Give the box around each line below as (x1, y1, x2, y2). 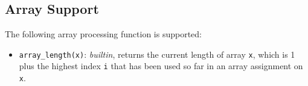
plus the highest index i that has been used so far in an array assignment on (19, 60, 303, 72)
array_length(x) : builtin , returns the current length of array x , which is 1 (19, 48, 295, 60)
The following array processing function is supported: (5, 28, 202, 40)
